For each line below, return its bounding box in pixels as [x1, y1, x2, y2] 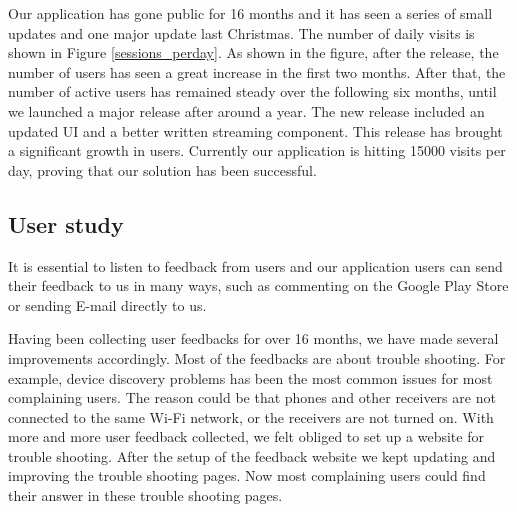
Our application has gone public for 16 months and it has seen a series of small [8, 3, 493, 23]
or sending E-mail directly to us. [8, 294, 207, 315]
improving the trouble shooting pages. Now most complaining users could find [8, 465, 486, 486]
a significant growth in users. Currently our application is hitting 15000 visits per [8, 140, 506, 161]
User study [8, 208, 124, 239]
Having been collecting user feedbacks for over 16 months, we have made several [8, 328, 499, 349]
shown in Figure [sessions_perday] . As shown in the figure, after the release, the [8, 42, 499, 63]
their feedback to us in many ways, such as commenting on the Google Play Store [8, 275, 509, 296]
